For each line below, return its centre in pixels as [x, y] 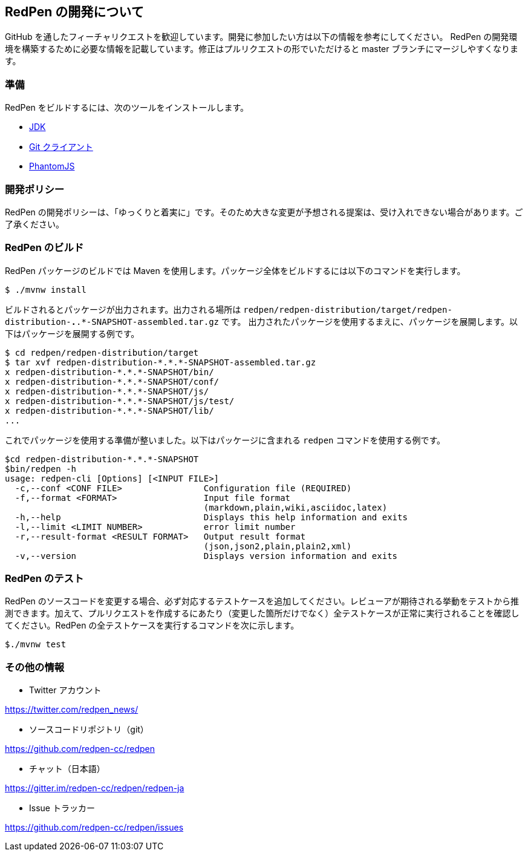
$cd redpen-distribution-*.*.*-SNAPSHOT [102, 459]
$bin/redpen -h [41, 469]
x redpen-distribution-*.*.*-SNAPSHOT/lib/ [109, 410]
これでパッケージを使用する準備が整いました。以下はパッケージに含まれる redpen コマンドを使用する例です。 [225, 440]
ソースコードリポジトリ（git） [89, 730]
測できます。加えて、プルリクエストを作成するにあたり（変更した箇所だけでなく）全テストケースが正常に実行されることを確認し [262, 613]
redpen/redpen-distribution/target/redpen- [348, 309]
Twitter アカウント [65, 690]
